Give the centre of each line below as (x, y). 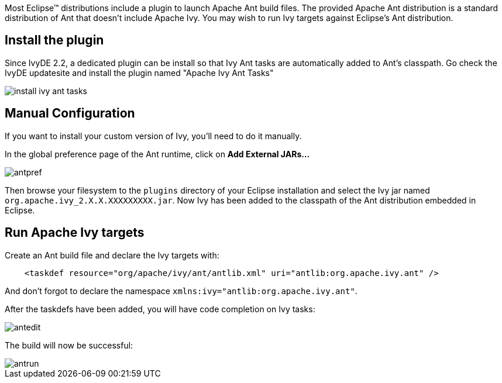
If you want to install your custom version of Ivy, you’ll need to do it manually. (153, 136)
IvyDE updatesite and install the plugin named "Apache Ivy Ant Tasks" (139, 73)
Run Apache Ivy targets (75, 233)
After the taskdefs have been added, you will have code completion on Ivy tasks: (160, 309)
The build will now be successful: (69, 345)
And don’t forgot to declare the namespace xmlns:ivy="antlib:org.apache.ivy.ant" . (181, 291)
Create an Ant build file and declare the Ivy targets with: (112, 255)
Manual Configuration (70, 113)
